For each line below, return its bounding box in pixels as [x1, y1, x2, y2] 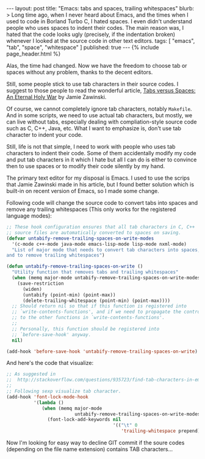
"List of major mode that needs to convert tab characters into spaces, [12, 246, 201, 253]
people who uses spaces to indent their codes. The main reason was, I [6, 24, 184, 31]
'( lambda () [33, 399, 64, 406]
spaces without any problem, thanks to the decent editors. [6, 68, 153, 76]
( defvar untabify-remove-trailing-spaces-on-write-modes [6, 235, 154, 241]
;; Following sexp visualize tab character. [6, 388, 121, 394]
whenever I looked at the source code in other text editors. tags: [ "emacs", [6, 37, 195, 44]
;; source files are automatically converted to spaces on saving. [6, 229, 182, 236]
